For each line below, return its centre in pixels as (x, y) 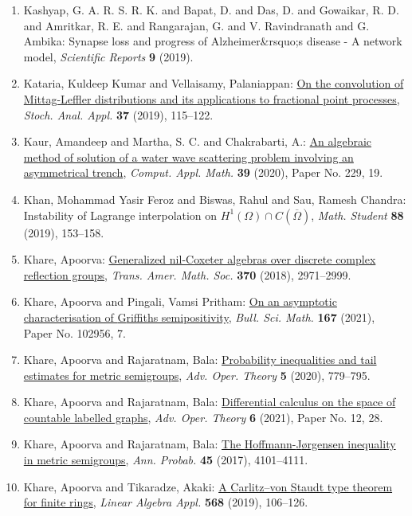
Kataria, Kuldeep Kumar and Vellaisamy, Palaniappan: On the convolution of (214, 83)
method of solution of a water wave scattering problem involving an (188, 156)
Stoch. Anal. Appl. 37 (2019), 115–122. (118, 114)
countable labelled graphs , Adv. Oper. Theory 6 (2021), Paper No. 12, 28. (203, 417)
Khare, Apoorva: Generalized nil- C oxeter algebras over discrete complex (200, 259)
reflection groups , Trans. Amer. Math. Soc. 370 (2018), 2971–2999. (187, 274)
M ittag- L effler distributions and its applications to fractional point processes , (212, 98)
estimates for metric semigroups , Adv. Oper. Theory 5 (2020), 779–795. (197, 375)
